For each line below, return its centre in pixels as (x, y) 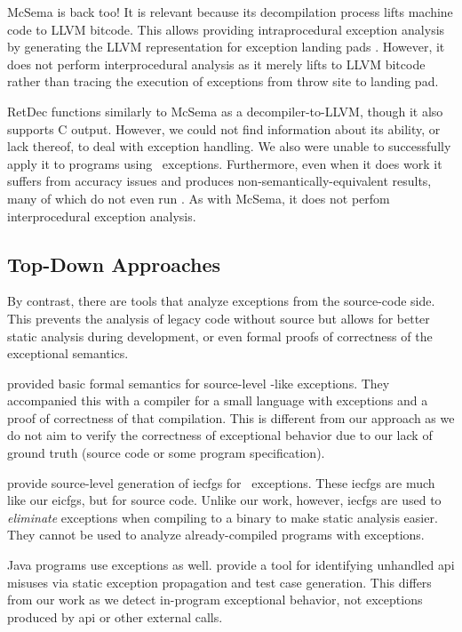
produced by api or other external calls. (115, 616)
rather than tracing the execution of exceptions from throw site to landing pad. (223, 81)
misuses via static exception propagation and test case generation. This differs (219, 582)
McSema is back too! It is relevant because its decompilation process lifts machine (230, 12)
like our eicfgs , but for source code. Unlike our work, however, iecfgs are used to (224, 500)
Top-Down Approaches (114, 264)
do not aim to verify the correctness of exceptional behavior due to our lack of (220, 435)
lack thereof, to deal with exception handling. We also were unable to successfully (229, 146)
